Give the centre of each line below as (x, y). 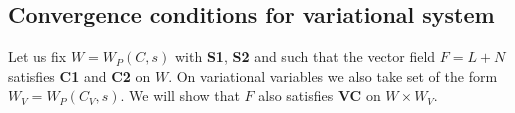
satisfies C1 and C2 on (79, 75)
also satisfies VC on (319, 95)
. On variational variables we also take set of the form (333, 75)
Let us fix (37, 56)
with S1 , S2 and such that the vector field (305, 56)
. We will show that (180, 95)
